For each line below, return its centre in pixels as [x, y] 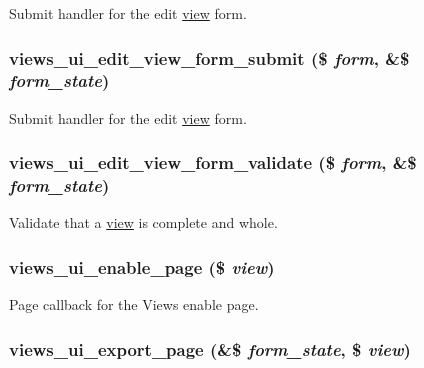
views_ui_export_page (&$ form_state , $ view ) [210, 348]
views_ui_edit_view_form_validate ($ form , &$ [213, 162]
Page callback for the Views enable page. [134, 304]
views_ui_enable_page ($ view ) [142, 266]
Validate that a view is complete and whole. [143, 222]
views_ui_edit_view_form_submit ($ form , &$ [209, 57]
